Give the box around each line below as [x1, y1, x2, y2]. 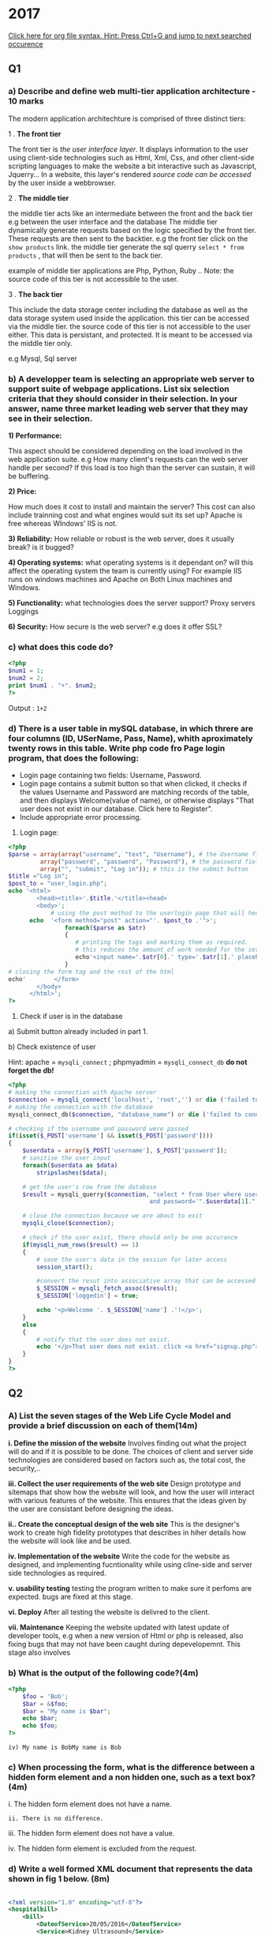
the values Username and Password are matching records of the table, [19, 787, 250, 796]
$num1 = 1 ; [8, 667, 44, 675]
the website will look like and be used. [8, 1536, 132, 1545]
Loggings [8, 606, 39, 616]
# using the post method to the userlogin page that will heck [50, 909, 263, 917]
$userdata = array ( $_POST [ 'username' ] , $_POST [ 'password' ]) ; [22, 1147, 228, 1155]
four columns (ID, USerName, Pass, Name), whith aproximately [8, 732, 254, 743]
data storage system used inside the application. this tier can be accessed [8, 313, 250, 322]
